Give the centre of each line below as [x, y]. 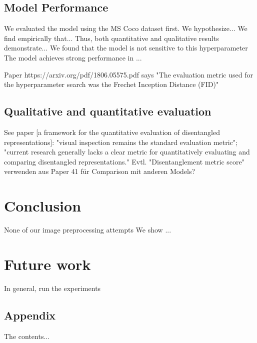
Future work [47, 264]
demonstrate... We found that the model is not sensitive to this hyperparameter [126, 48]
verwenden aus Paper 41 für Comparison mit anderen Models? [100, 171]
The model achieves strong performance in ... [73, 57]
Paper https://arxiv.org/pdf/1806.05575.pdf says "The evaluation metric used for [128, 74]
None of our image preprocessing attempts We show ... [88, 230]
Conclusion [43, 206]
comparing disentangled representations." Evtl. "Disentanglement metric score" [124, 161]
